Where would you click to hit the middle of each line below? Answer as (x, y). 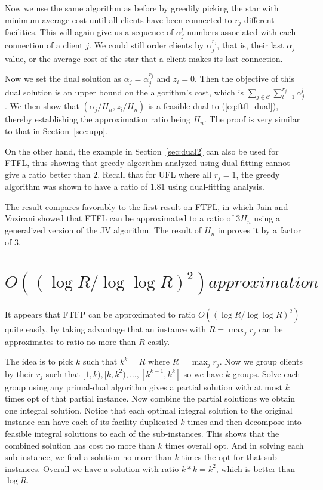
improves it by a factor (259, 230)
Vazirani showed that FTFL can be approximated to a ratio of (119, 218)
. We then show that (42, 106)
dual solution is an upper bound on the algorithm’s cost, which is (124, 92)
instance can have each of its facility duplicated (91, 422)
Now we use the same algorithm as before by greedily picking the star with (142, 8)
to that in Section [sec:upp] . (56, 131)
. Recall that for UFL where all (155, 174)
